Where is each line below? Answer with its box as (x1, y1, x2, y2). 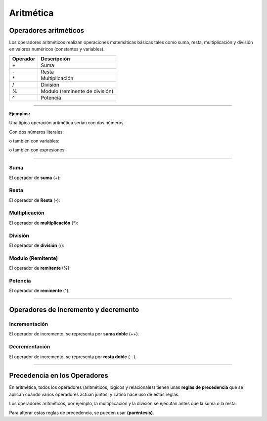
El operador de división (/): (9, 242, 64, 248)
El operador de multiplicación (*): (9, 220, 79, 226)
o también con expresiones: (9, 147, 66, 153)
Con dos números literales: (9, 129, 64, 135)
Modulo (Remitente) (9, 255, 58, 262)
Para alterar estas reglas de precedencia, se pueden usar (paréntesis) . (9, 410, 154, 416)
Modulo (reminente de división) (41, 88, 114, 94)
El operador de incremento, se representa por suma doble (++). (9, 331, 139, 337)
